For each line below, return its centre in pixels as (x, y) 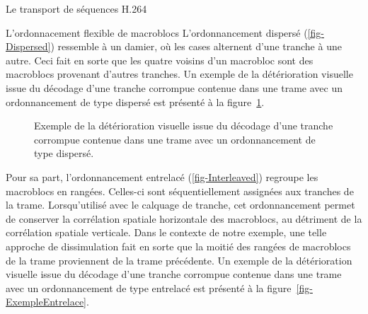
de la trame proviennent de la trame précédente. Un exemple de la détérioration (179, 260)
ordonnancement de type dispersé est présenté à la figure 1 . (135, 101)
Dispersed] (28, 46)
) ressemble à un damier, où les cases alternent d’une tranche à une (196, 46)
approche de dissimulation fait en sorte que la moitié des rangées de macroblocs (178, 246)
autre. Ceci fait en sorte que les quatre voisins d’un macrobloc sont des (160, 60)
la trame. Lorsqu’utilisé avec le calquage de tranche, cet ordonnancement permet (180, 205)
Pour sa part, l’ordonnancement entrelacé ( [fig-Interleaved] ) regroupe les (162, 176)
